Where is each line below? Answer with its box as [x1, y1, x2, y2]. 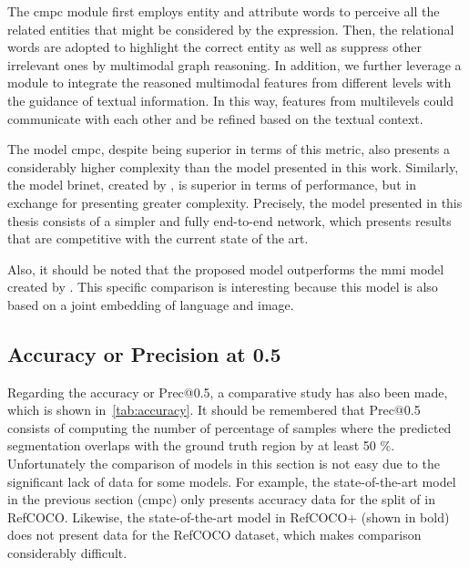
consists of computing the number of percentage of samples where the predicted [7, 418, 452, 437]
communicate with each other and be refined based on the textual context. [7, 108, 423, 128]
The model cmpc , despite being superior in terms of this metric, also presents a [7, 139, 451, 159]
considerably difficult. [7, 543, 127, 563]
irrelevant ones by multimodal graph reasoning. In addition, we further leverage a [7, 55, 462, 74]
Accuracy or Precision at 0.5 [7, 339, 281, 367]
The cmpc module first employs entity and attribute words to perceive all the [7, 2, 440, 20]
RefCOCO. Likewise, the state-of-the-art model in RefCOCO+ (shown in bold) [7, 507, 450, 526]
